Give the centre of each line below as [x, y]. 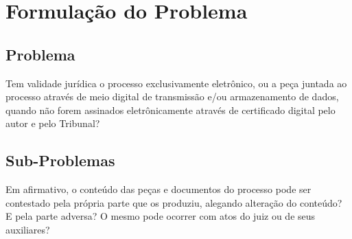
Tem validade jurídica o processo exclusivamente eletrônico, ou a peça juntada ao [176, 83]
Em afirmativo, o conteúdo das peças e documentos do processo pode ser [159, 189]
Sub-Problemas [60, 160]
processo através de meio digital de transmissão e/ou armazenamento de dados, [172, 96]
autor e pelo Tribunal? [53, 123]
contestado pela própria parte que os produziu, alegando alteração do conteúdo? [174, 202]
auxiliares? [28, 229]
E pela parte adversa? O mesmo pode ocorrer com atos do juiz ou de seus [161, 216]
